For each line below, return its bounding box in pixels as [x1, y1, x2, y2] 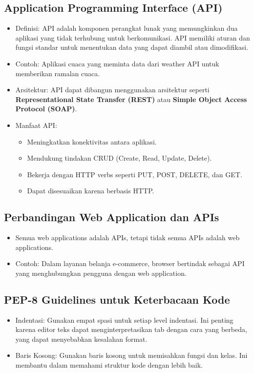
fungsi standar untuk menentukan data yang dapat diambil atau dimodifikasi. [15, 42, 249, 52]
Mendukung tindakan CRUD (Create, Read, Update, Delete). [27, 153, 212, 163]
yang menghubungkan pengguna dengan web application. [15, 268, 187, 278]
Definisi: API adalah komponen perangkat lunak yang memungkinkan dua [15, 23, 238, 33]
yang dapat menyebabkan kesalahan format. [15, 333, 148, 344]
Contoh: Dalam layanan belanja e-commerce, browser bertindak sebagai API [15, 258, 245, 269]
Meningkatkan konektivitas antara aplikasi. [27, 136, 157, 146]
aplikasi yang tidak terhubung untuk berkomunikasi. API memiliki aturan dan [15, 32, 250, 42]
